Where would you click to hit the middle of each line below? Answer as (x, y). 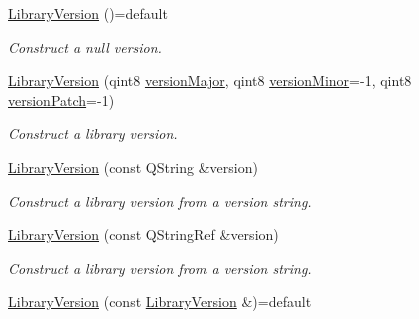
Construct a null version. (85, 46)
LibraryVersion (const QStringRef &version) (143, 234)
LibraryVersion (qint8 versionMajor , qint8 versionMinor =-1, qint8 (210, 80)
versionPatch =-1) (61, 99)
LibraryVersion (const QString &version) (133, 166)
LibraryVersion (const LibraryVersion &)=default (160, 301)
